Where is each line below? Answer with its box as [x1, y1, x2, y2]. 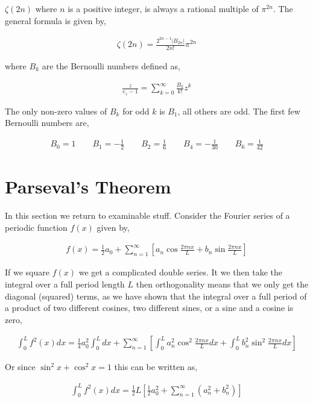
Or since [5, 360, 36, 373]
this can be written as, [114, 360, 198, 373]
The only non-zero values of [5, 104, 107, 117]
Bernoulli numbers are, [5, 116, 89, 129]
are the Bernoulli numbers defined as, [42, 59, 180, 72]
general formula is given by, [5, 14, 106, 27]
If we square [5, 266, 49, 278]
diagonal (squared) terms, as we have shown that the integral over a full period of [5, 289, 307, 302]
